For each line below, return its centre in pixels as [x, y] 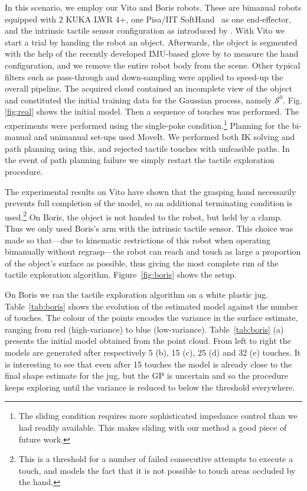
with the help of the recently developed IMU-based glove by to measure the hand [152, 53]
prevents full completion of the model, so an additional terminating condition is [149, 203]
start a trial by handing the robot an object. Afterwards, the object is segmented [151, 42]
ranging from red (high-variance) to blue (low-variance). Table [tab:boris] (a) [144, 329]
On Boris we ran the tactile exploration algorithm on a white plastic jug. [137, 294]
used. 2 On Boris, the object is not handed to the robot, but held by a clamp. [143, 216]
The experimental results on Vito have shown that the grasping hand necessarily [151, 191]
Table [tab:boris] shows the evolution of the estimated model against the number [151, 306]
